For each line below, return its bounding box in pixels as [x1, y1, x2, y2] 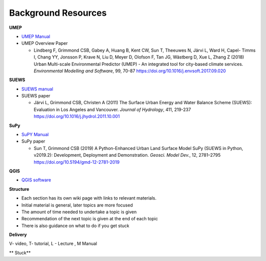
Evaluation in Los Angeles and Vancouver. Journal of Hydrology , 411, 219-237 [33, 106, 191, 113]
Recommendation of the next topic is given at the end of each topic [21, 216, 158, 222]
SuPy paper [21, 138, 45, 145]
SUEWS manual [21, 86, 54, 92]
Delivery [9, 232, 27, 238]
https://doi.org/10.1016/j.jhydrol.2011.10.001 [33, 114, 120, 119]
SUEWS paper [21, 93, 51, 99]
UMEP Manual [21, 33, 50, 39]
